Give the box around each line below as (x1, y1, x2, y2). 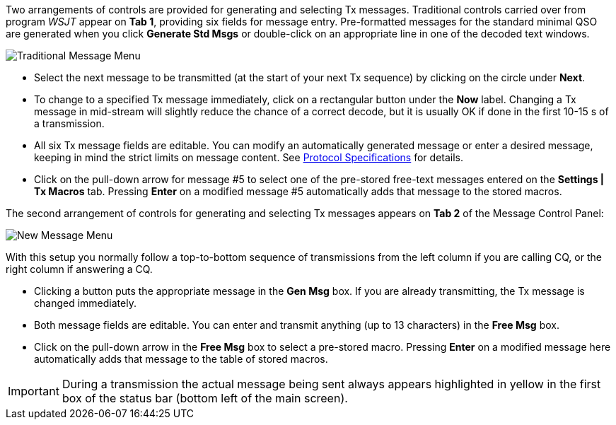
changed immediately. (34, 297, 136, 309)
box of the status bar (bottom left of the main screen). (62, 391, 348, 405)
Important (8, 384, 59, 398)
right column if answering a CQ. (6, 263, 153, 275)
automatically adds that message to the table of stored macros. (34, 353, 328, 365)
